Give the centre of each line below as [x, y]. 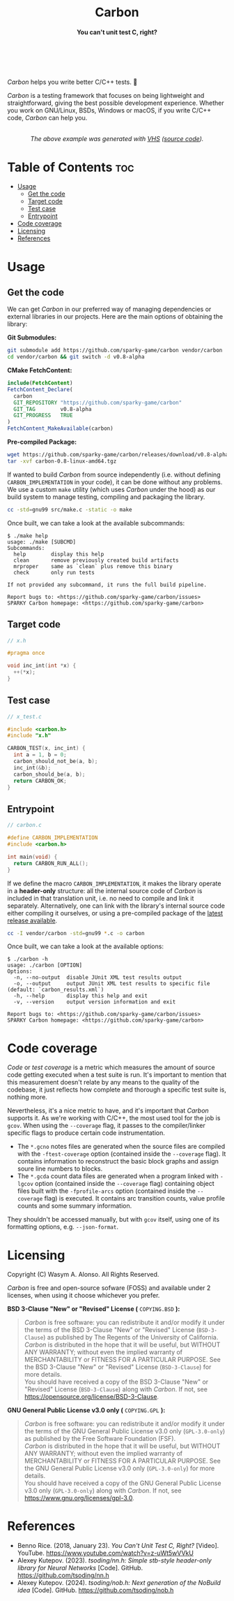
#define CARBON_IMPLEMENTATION [53, 838]
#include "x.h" [29, 736]
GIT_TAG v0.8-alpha [53, 409]
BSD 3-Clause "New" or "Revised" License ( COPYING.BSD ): [94, 1309]
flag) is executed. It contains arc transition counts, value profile [134, 1198]
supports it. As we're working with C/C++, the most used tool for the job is [114, 1118]
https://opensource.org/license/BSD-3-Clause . [91, 1397]
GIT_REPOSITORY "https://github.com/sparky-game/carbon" [98, 403]
